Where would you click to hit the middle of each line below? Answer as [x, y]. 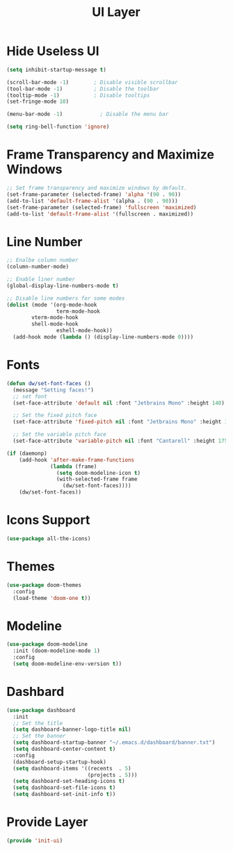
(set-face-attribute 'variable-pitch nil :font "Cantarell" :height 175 [120, 441]
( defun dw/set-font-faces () [49, 383]
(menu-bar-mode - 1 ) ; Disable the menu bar [88, 114]
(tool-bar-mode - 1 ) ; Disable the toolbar [83, 89]
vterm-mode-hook [55, 318]
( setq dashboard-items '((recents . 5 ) [72, 768]
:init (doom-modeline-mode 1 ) [56, 651]
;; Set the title [38, 723]
